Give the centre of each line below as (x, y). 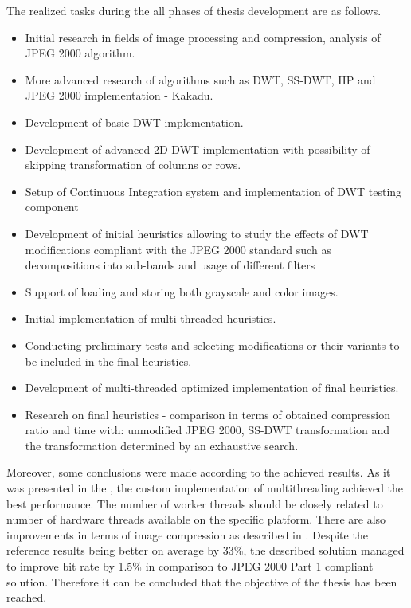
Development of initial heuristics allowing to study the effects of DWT (197, 233)
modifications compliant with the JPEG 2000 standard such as (178, 249)
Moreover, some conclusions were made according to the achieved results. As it (199, 472)
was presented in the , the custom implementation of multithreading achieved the (205, 488)
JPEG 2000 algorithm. (80, 53)
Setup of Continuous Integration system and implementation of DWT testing (213, 191)
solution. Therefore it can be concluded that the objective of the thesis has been (202, 581)
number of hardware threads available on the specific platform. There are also (196, 519)
